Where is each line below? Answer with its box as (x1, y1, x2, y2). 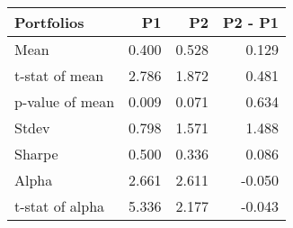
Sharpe (14, 143, 58, 164)
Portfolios (14, 12, 84, 32)
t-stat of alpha (14, 196, 105, 216)
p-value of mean (14, 91, 115, 112)
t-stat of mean (14, 65, 104, 86)
